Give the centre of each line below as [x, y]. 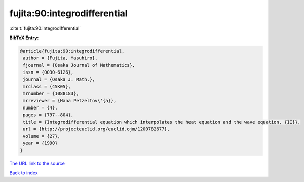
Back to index [24, 173]
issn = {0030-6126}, [48, 72]
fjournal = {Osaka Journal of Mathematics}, [79, 65]
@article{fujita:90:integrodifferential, [72, 51]
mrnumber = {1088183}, [51, 94]
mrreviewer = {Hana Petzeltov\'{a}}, [70, 101]
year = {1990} [40, 143]
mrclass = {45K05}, [47, 86]
